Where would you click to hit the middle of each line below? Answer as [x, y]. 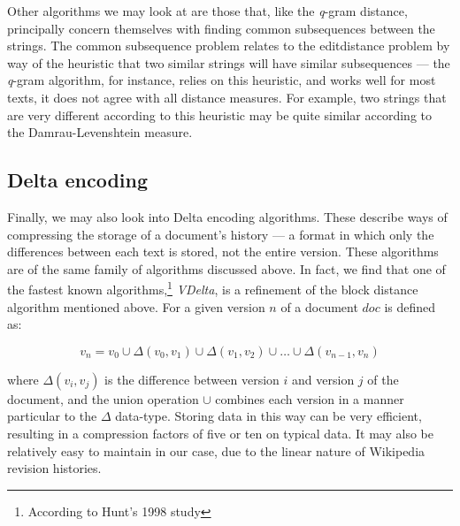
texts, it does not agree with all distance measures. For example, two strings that [227, 97]
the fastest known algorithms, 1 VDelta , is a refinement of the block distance [213, 288]
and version [323, 379]
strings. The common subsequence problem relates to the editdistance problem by [229, 46]
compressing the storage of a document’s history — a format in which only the [221, 234]
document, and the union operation [103, 398]
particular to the [52, 416]
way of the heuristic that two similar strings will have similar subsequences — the [229, 62]
